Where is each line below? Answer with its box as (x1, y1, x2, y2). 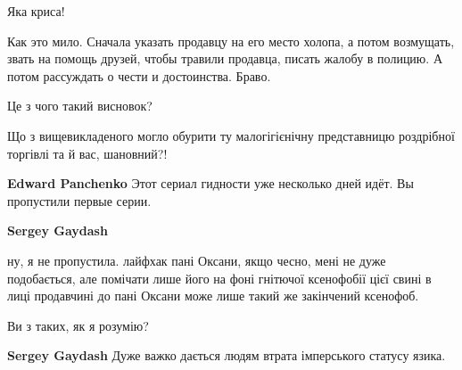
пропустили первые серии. (7, 191, 152, 210)
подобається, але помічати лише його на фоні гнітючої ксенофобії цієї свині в (7, 268, 432, 287)
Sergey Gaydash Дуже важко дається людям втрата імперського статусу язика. (7, 346, 446, 365)
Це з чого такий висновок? (7, 96, 153, 115)
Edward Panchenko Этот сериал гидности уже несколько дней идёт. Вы (7, 174, 414, 193)
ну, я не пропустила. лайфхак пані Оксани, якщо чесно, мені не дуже (7, 251, 386, 269)
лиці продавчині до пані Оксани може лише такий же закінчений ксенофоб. (7, 286, 419, 305)
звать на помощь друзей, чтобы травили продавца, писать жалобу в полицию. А (7, 49, 442, 68)
